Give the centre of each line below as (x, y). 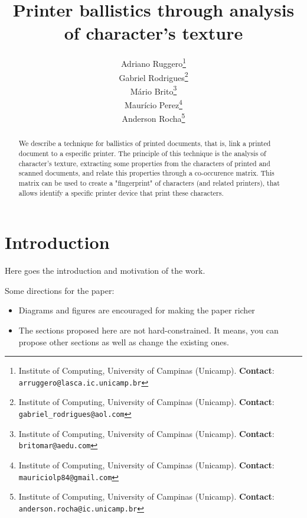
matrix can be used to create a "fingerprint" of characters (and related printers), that (149, 182)
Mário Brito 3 (153, 90)
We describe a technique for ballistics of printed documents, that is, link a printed (145, 143)
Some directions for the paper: (60, 290)
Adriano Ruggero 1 (153, 62)
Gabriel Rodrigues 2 (153, 76)
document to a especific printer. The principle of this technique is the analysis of (142, 153)
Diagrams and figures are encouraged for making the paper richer (137, 310)
